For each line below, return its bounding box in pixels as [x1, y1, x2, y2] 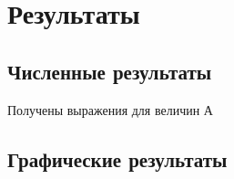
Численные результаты [7, 57, 212, 85]
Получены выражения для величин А [7, 100, 213, 119]
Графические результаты [7, 144, 228, 173]
